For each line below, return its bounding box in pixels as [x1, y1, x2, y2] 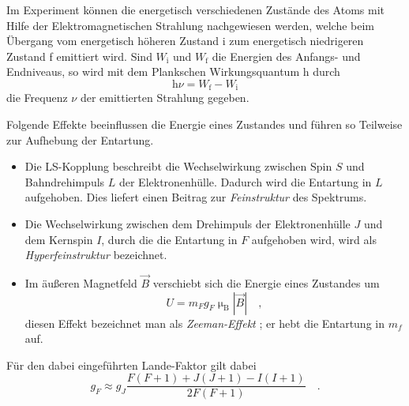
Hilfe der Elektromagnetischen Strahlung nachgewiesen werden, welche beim [6, 17, 374, 33]
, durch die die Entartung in [101, 231, 238, 247]
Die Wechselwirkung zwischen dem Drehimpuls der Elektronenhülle [24, 215, 351, 231]
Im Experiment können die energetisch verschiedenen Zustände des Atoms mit [6, 2, 385, 17]
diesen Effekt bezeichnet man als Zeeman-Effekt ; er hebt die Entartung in [24, 314, 385, 331]
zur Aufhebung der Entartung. [6, 131, 154, 148]
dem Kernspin [24, 231, 93, 247]
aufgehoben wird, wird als [251, 231, 377, 247]
